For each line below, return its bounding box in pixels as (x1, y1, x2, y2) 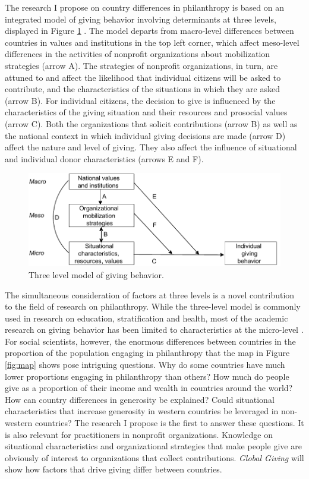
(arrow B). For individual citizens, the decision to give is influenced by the (5, 94, 276, 106)
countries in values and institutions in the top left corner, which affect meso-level (5, 36, 299, 48)
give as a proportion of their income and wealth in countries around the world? (5, 382, 293, 394)
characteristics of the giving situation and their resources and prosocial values (5, 106, 288, 118)
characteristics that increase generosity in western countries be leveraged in (5, 405, 279, 417)
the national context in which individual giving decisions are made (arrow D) (5, 129, 286, 141)
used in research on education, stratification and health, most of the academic (5, 311, 288, 324)
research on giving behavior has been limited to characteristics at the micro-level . (5, 323, 304, 336)
